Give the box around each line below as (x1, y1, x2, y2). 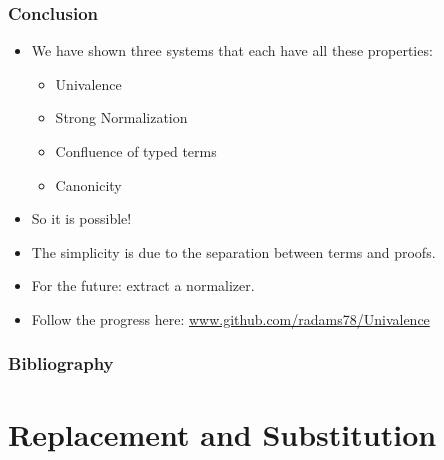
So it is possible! (31, 208, 132, 229)
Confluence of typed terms (55, 141, 217, 161)
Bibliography (8, 351, 114, 376)
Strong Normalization (55, 107, 188, 128)
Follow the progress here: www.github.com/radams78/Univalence (31, 308, 430, 329)
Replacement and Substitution (8, 413, 437, 454)
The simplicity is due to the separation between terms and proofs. (31, 241, 436, 262)
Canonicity (55, 174, 122, 195)
